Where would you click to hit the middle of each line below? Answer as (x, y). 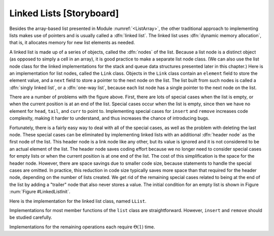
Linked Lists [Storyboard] (64, 13)
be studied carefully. (31, 217)
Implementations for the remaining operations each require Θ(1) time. (82, 227)
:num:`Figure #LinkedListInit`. (40, 192)
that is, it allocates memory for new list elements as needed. (72, 43)
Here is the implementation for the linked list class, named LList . (78, 201)
